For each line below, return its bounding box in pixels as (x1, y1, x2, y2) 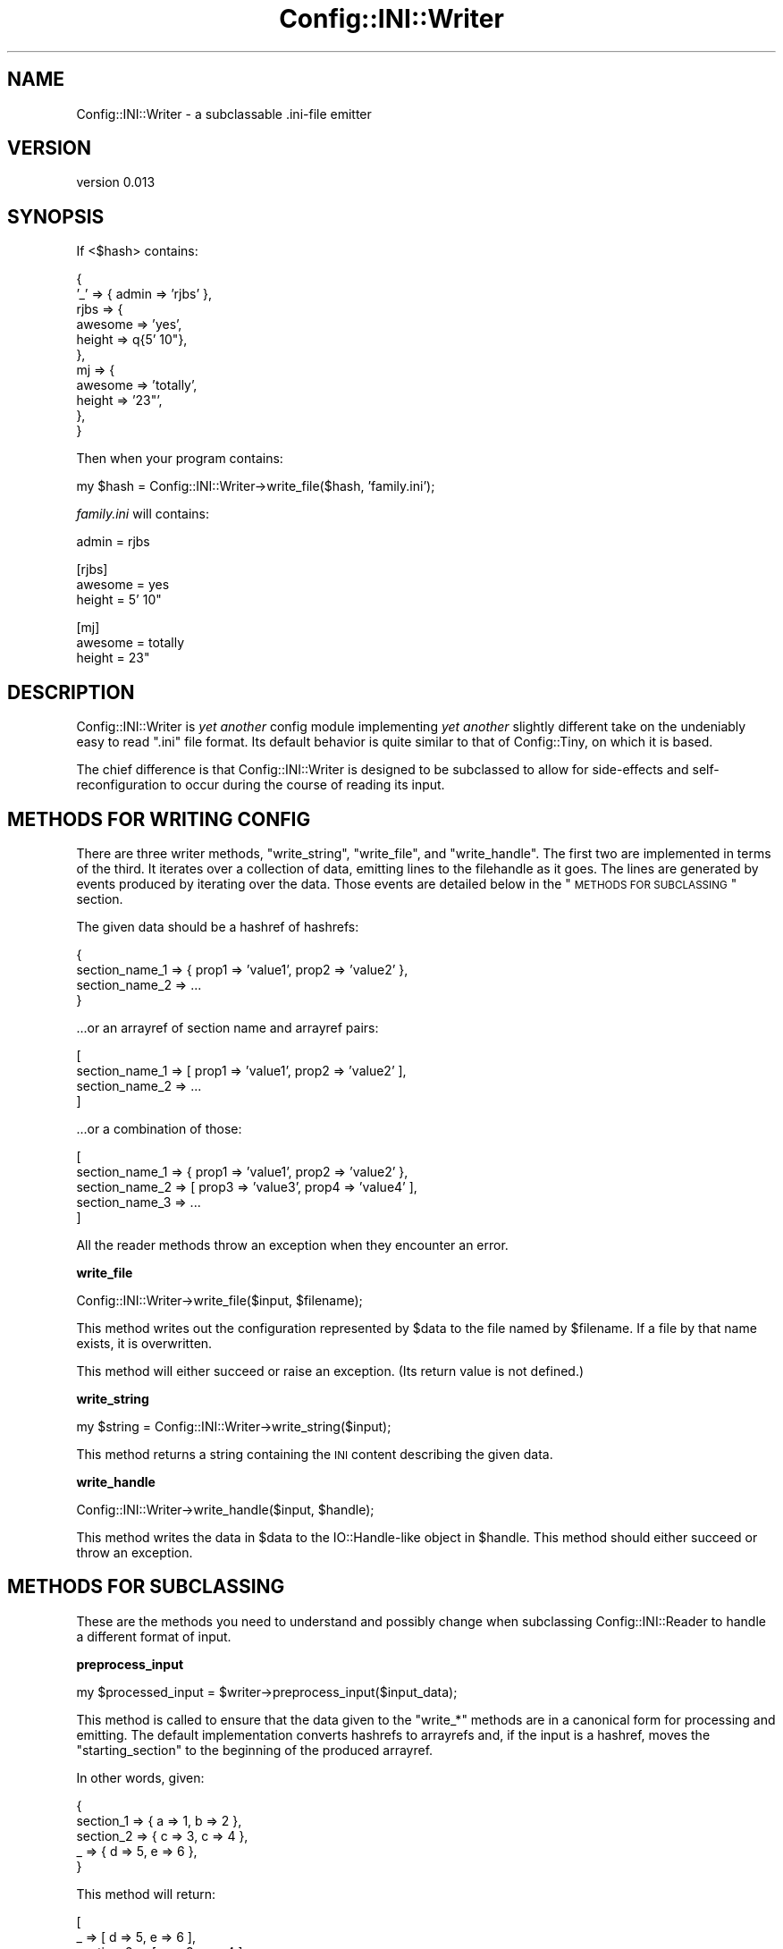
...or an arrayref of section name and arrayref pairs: (76, 1019, 379, 1035)
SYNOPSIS (7, 205, 105, 228)
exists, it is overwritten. (76, 1335, 213, 1351)
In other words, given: (76, 1769, 205, 1785)
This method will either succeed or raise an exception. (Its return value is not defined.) (76, 1363, 585, 1379)
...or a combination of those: (76, 1120, 242, 1136)
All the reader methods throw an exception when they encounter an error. (76, 1236, 509, 1253)
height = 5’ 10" (76, 592, 162, 608)
